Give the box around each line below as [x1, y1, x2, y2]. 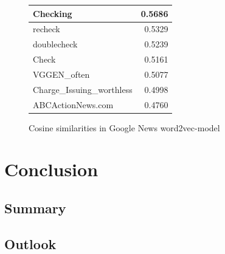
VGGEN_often [33, 67, 90, 80]
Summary [4, 199, 66, 218]
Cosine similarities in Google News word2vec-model [29, 121, 220, 134]
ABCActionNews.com [33, 98, 114, 111]
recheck [33, 22, 60, 35]
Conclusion [4, 157, 99, 182]
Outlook [4, 234, 57, 253]
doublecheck [33, 38, 78, 50]
